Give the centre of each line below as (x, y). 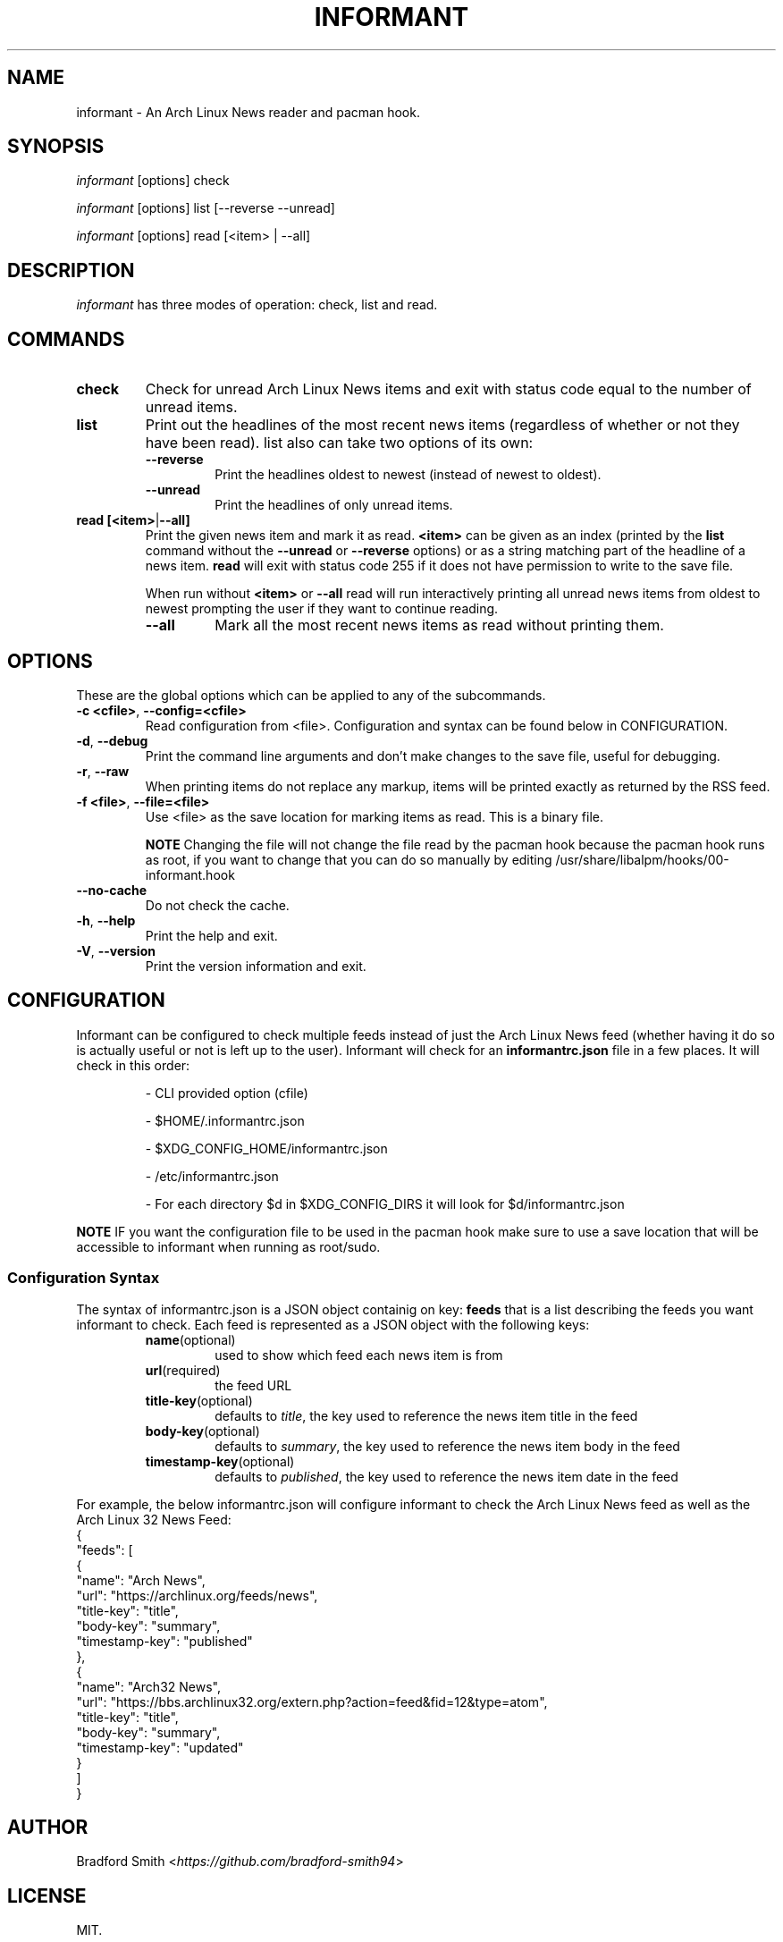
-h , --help (106, 920)
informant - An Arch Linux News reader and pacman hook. (248, 112)
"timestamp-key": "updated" (160, 1747)
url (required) (183, 1370)
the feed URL (253, 1385)
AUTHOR (48, 1827)
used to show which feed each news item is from (359, 1355)
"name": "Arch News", (141, 1580)
